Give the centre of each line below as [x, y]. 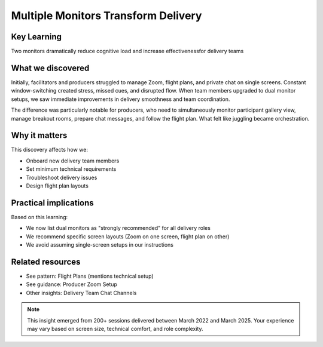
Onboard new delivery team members [73, 161]
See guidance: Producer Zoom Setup [72, 284]
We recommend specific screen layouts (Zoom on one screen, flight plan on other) [128, 237]
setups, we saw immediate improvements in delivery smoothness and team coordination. [121, 99]
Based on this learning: [39, 217]
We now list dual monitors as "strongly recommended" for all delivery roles [118, 228]
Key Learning [36, 37]
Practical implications [52, 203]
